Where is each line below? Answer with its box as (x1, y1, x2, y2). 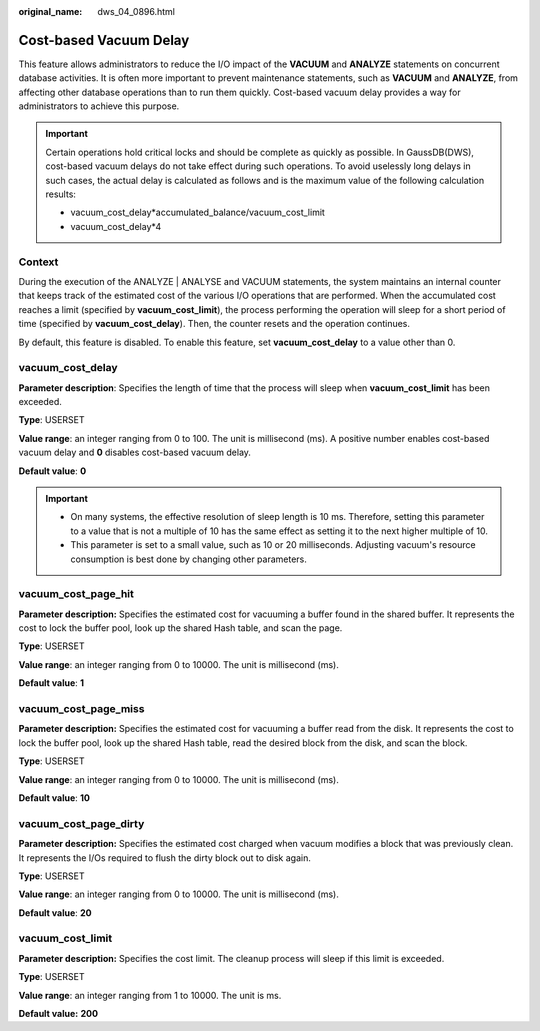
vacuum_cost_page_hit (18, 587, 135, 601)
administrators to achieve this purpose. (18, 100, 180, 112)
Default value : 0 (18, 465, 87, 477)
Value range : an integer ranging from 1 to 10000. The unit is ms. (18, 989, 282, 1001)
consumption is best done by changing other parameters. (70, 553, 307, 565)
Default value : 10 (18, 791, 90, 804)
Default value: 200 (18, 1007, 99, 1019)
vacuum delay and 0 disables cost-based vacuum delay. (18, 446, 252, 459)
